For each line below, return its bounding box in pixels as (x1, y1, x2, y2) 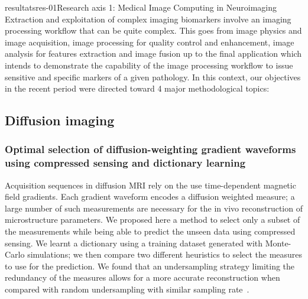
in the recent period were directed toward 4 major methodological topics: (5, 82, 270, 95)
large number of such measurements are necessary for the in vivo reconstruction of (5, 201, 303, 214)
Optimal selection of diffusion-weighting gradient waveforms (5, 142, 296, 157)
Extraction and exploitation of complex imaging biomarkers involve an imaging (5, 12, 291, 25)
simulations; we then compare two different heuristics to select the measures (27, 248, 303, 261)
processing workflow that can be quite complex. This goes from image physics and (5, 24, 302, 37)
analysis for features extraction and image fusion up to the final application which (5, 47, 302, 60)
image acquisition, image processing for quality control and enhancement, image (5, 35, 294, 48)
